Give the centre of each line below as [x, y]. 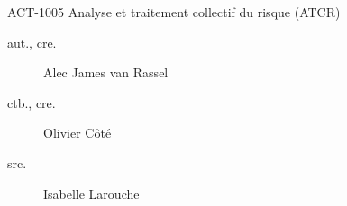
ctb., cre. [32, 102]
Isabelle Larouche [91, 193]
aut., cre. [32, 42]
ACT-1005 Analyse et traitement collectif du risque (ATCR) [174, 12]
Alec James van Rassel [106, 72]
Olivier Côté [78, 133]
